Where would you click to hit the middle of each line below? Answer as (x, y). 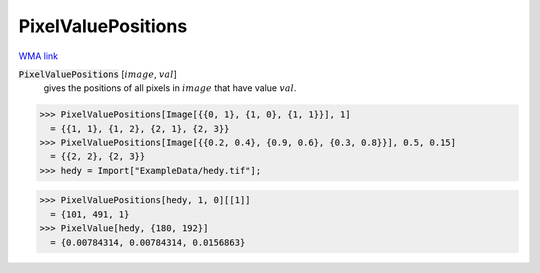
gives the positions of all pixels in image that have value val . (170, 88)
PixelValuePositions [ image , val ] (97, 74)
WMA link (38, 56)
